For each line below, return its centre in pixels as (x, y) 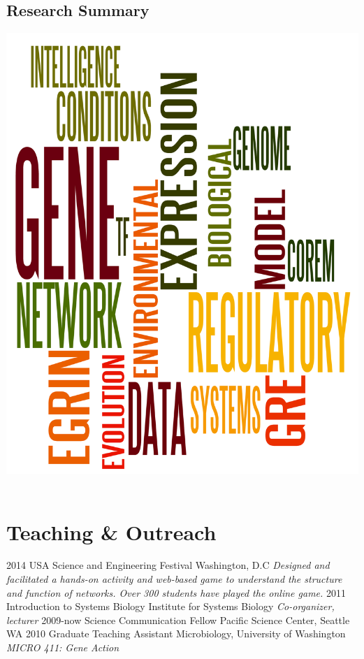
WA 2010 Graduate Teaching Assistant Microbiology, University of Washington (176, 633)
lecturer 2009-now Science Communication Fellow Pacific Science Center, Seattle (178, 620)
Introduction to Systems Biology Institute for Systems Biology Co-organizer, (170, 606)
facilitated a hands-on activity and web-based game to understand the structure (174, 579)
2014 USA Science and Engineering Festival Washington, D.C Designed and (168, 565)
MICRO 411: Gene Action (63, 647)
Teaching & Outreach (111, 531)
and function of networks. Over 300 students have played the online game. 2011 (176, 592)
